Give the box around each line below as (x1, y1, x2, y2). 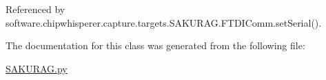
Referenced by (6, 2, 65, 16)
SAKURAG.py (6, 61, 68, 75)
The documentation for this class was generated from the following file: (6, 38, 305, 53)
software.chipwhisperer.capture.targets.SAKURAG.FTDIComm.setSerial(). (6, 15, 322, 29)
